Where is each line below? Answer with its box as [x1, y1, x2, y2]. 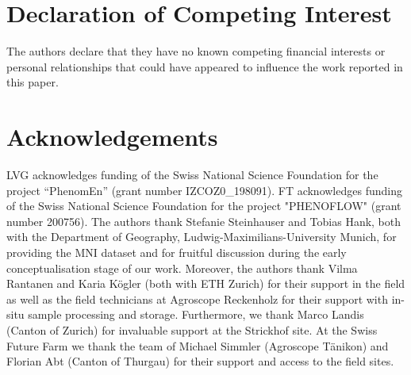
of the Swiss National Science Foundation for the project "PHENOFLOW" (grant [6, 197, 401, 214]
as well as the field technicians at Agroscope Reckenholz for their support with [6, 290, 388, 307]
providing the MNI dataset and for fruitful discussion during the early [6, 244, 347, 260]
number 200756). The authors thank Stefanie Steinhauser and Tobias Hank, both [6, 212, 401, 229]
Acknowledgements [6, 121, 218, 153]
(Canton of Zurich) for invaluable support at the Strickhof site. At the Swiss [6, 321, 378, 338]
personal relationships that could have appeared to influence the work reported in [6, 58, 403, 75]
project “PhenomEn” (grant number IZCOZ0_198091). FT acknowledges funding [6, 182, 402, 198]
